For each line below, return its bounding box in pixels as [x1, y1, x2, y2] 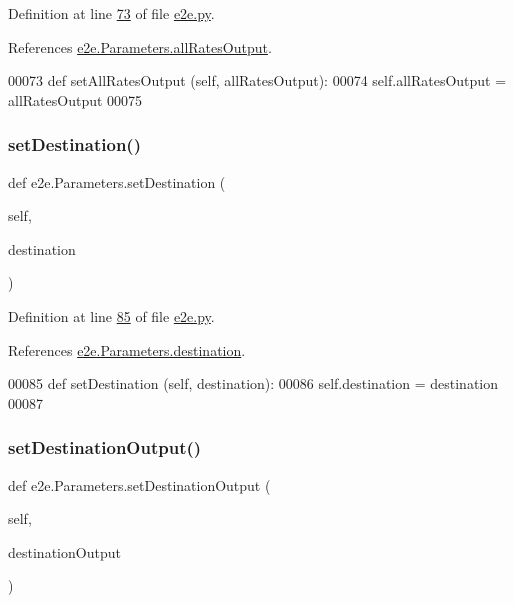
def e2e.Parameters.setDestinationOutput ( [8, 474, 271, 495]
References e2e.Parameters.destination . [8, 339, 246, 360]
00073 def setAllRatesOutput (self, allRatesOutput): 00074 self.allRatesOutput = [8, 70, 507, 91]
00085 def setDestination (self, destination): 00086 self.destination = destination [8, 373, 499, 394]
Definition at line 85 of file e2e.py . [8, 305, 215, 326]
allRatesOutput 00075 [8, 89, 143, 110]
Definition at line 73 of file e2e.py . [8, 3, 215, 23]
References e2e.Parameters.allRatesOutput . [8, 36, 272, 57]
